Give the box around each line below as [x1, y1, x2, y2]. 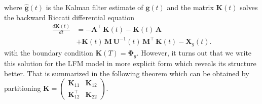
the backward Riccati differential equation [4, 12, 134, 22]
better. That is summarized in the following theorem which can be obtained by [4, 68, 249, 78]
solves [240, 2, 258, 12]
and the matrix [167, 2, 214, 12]
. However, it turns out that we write [136, 47, 252, 58]
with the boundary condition [4, 47, 93, 58]
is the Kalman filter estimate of [46, 2, 143, 12]
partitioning [4, 83, 41, 93]
